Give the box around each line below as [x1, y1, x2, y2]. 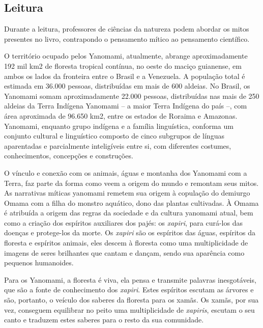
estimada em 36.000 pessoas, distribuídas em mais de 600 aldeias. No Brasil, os [4, 80, 250, 91]
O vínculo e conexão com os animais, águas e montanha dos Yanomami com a [4, 167, 247, 178]
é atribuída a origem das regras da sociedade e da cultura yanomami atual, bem [4, 207, 253, 218]
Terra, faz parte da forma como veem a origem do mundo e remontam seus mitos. [4, 177, 259, 188]
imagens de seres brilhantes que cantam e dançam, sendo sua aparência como [4, 247, 245, 258]
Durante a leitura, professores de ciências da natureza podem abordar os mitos [4, 23, 249, 34]
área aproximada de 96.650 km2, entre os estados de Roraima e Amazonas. [4, 110, 238, 121]
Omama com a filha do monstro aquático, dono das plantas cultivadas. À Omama [4, 197, 259, 208]
